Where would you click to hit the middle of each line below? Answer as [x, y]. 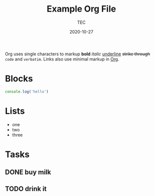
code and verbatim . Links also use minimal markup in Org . [62, 59]
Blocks [19, 79]
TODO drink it [26, 188]
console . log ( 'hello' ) [27, 91]
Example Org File [81, 9]
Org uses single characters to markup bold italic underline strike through [77, 54]
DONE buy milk [28, 172]
